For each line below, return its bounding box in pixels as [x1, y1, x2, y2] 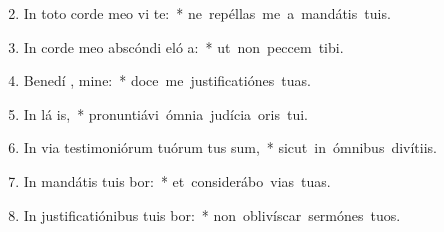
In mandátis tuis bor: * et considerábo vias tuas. [23, 170, 331, 191]
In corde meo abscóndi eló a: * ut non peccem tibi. [23, 36, 344, 57]
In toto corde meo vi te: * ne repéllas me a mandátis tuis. [23, 3, 391, 23]
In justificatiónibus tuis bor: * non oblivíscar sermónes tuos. [23, 204, 401, 225]
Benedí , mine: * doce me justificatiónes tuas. [23, 70, 311, 91]
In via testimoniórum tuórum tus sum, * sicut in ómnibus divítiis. [23, 137, 437, 158]
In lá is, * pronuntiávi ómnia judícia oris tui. [23, 103, 308, 124]
